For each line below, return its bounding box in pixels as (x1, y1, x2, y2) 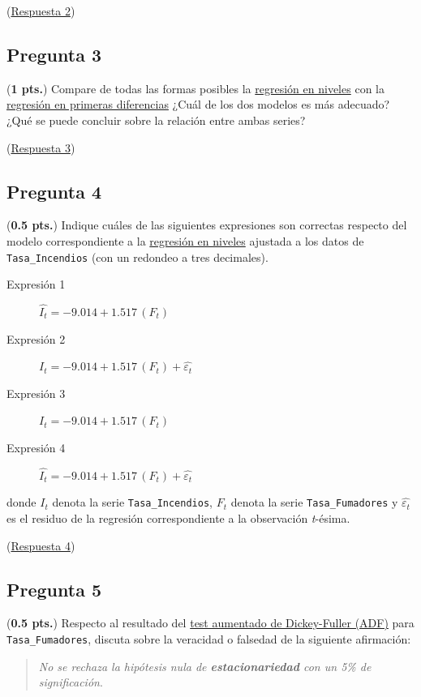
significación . (38, 673, 103, 691)
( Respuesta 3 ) (6, 139, 75, 156)
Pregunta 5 (6, 576, 102, 601)
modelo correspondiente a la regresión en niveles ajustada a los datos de (6, 232, 364, 249)
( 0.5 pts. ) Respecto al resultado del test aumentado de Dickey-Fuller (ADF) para (6, 614, 415, 631)
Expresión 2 (6, 330, 66, 347)
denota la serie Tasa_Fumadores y (230, 494, 398, 511)
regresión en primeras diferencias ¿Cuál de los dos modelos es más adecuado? (6, 96, 390, 113)
